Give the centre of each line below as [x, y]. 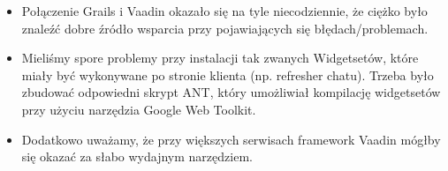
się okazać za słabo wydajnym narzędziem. [137, 156]
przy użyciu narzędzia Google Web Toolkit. [139, 109]
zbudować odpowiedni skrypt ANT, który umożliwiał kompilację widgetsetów [231, 92]
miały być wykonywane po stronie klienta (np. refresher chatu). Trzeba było [228, 74]
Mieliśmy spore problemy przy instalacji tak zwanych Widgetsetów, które [220, 58]
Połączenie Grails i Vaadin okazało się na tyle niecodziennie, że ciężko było [224, 11]
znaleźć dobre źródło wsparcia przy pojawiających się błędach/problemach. [225, 28]
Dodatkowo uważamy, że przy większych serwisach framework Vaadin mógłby [231, 139]
